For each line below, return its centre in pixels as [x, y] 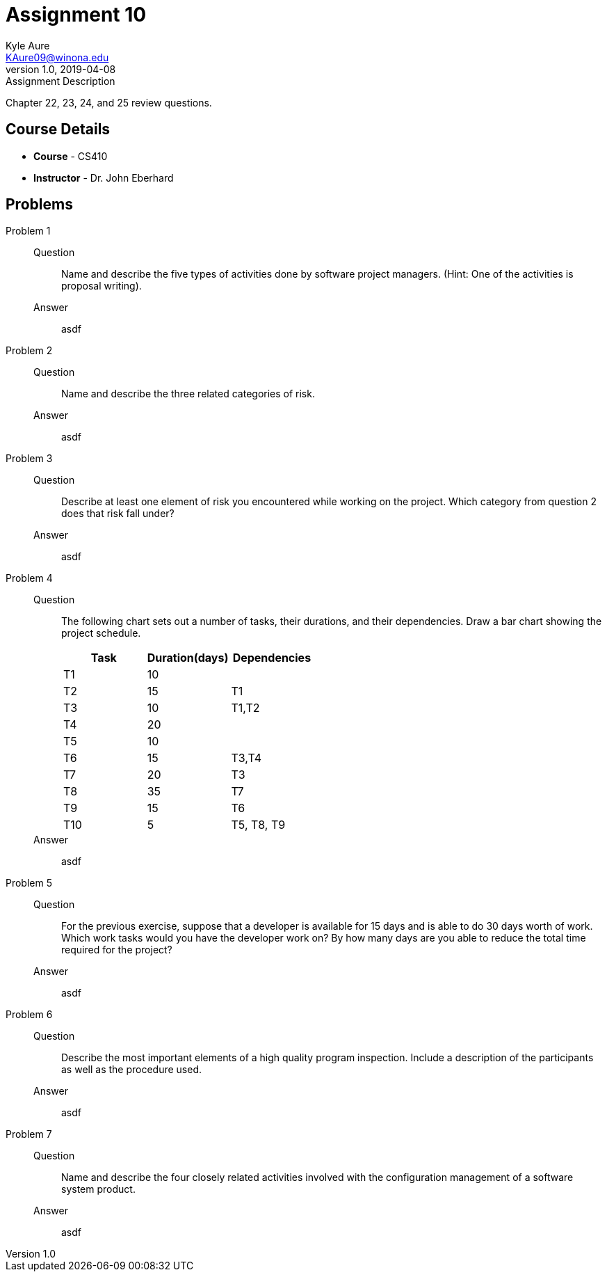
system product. [98, 1189]
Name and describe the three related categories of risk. [188, 394]
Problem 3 [29, 459]
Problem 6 [29, 1015]
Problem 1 [28, 231]
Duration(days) [188, 658]
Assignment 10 [76, 15]
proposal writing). [102, 286]
